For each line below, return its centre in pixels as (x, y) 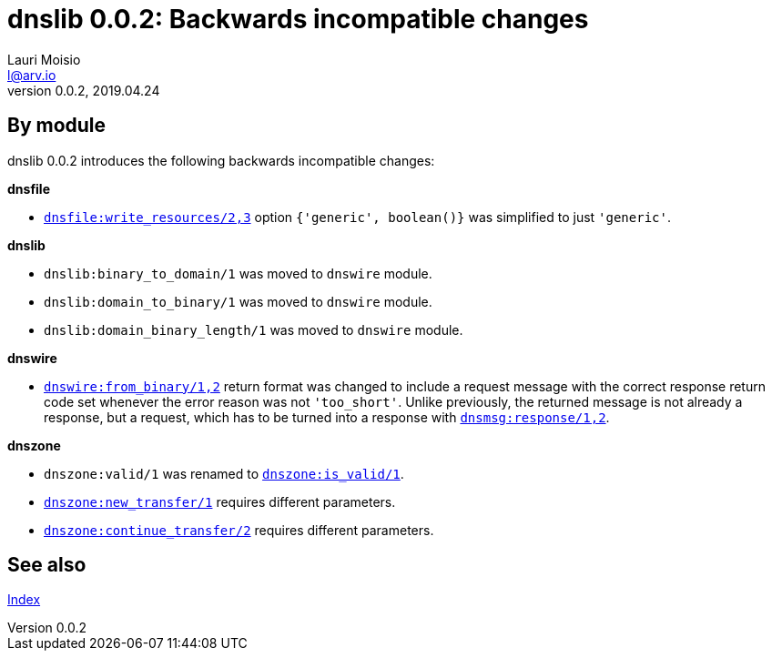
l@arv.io (32, 75)
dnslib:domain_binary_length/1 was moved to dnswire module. (254, 329)
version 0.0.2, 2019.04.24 (84, 90)
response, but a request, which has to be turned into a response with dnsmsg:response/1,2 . (327, 417)
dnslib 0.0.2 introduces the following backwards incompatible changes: (221, 160)
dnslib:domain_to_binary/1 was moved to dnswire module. (238, 301)
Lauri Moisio (44, 59)
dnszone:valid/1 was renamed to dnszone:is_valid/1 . (224, 473)
